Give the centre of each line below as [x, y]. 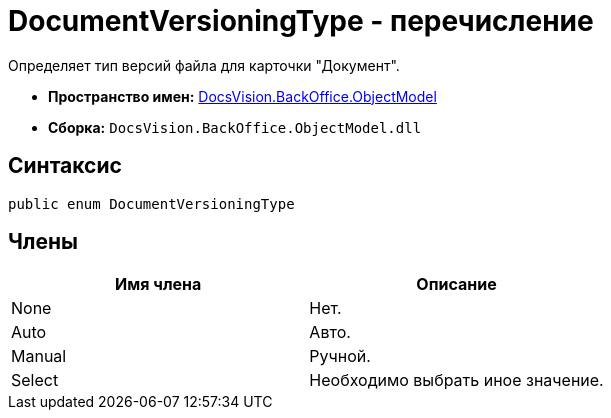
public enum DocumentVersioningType [151, 203]
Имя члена [158, 284]
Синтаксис [65, 166]
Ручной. [340, 356]
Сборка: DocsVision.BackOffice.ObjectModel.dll [235, 127]
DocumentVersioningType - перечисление [301, 21]
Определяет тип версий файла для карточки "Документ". [204, 65]
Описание [456, 284]
